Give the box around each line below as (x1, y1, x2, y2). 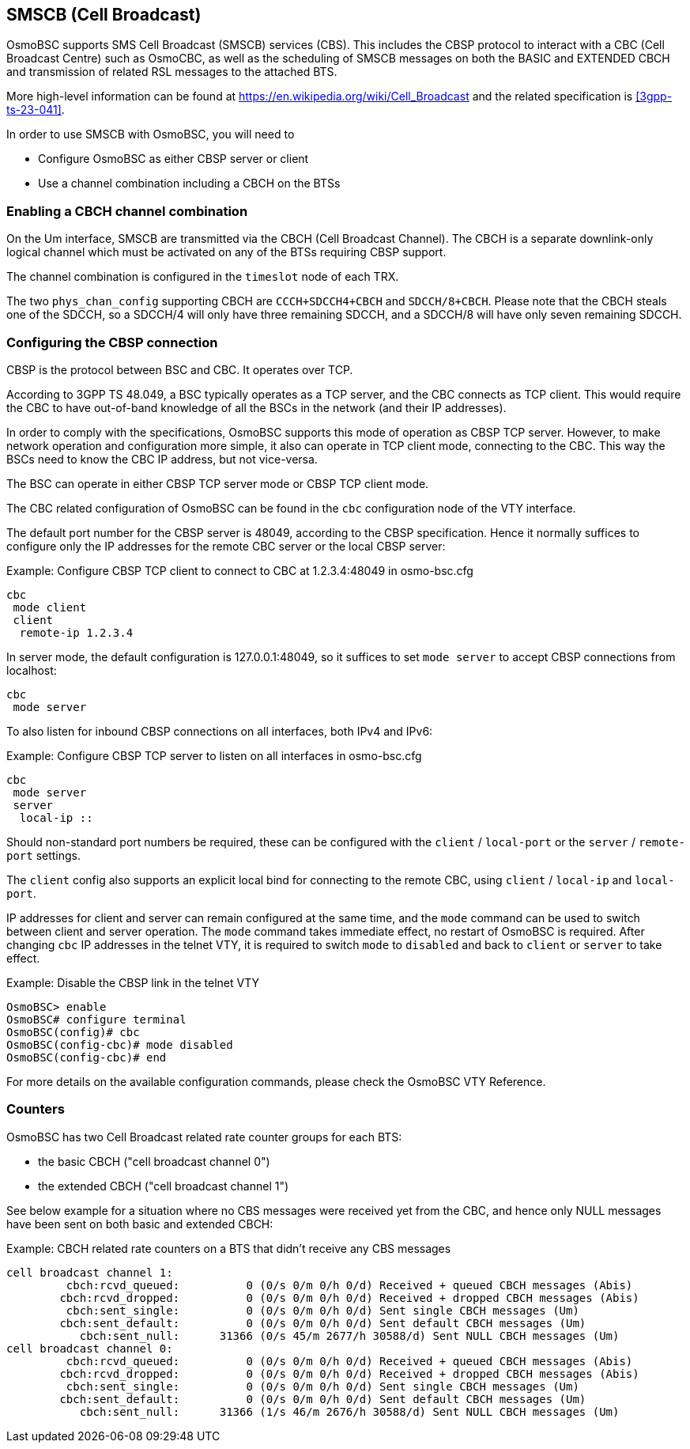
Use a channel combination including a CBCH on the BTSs (38, 176, 341, 191)
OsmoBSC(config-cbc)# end (6, 1050, 167, 1064)
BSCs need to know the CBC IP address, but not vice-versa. (6, 452, 318, 466)
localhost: (6, 663, 57, 677)
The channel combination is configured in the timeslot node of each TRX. (6, 270, 399, 284)
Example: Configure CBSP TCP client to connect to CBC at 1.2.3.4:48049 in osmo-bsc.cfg (6, 563, 473, 577)
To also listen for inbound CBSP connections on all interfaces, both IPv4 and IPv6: (6, 724, 433, 738)
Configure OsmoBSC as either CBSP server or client (38, 152, 309, 166)
